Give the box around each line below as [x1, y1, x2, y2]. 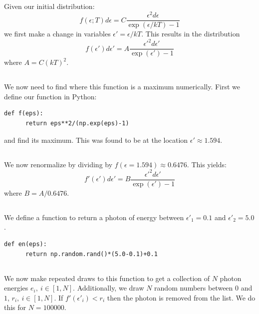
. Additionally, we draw [73, 283, 144, 293]
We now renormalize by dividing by [4, 159, 113, 169]
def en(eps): [4, 240, 47, 248]
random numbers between [154, 283, 233, 293]
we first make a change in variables [4, 28, 111, 39]
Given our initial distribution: [4, 1, 95, 11]
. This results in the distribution [141, 28, 240, 39]
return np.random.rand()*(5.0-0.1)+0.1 [25, 250, 158, 258]
